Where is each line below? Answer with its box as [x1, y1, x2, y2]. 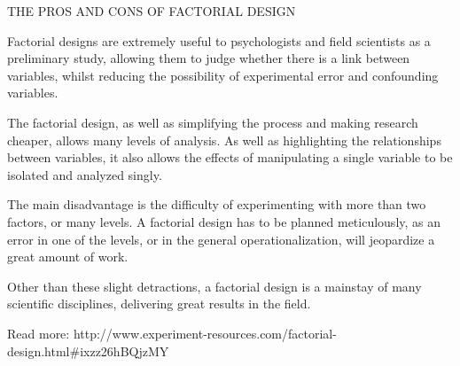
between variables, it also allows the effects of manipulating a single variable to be [7, 148, 453, 167]
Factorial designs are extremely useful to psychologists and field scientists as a [7, 31, 431, 50]
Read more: [7, 323, 70, 342]
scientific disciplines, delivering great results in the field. [7, 294, 311, 313]
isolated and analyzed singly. [7, 165, 162, 183]
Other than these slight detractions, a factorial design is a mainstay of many [7, 276, 422, 295]
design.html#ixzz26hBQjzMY [7, 341, 169, 360]
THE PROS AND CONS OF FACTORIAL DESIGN [7, 2, 296, 19]
